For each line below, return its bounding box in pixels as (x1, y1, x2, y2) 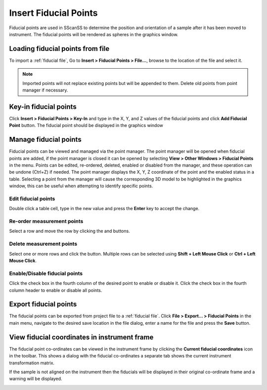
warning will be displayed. (9, 376, 62, 382)
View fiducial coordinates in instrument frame (9, 333, 154, 341)
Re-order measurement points (9, 218, 84, 225)
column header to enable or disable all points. (9, 287, 102, 293)
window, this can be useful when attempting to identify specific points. (9, 183, 153, 189)
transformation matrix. (9, 360, 54, 366)
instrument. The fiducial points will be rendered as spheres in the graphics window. (9, 31, 178, 37)
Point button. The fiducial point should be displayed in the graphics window (9, 123, 163, 129)
